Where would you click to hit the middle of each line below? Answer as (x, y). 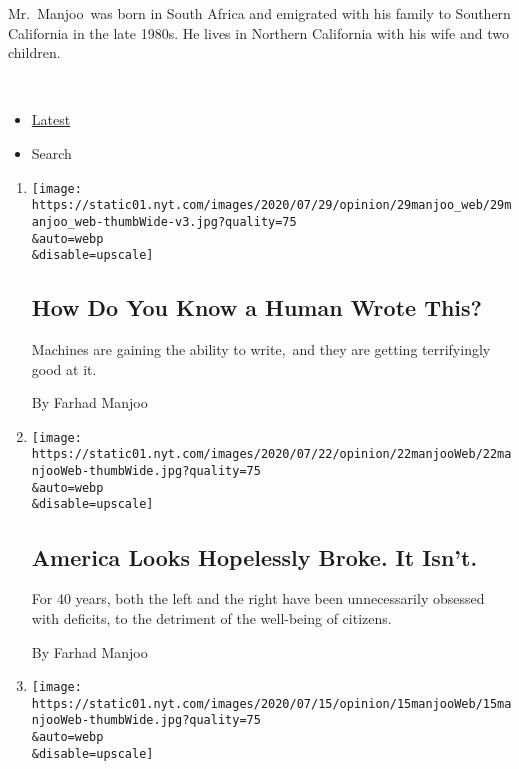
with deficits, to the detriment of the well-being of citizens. (211, 617)
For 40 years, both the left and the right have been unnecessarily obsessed (258, 598)
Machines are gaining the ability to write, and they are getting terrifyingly (261, 349)
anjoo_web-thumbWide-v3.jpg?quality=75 (164, 221)
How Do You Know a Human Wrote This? (256, 307)
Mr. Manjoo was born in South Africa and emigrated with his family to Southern (259, 13)
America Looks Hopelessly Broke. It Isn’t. (254, 556)
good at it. (64, 368)
